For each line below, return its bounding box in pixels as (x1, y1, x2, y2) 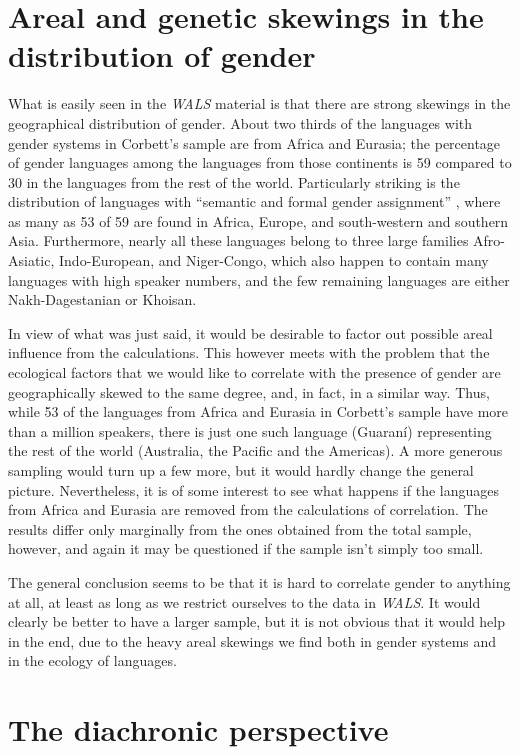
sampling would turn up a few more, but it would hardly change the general (8, 460, 474, 480)
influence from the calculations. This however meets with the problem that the (8, 342, 490, 363)
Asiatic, (8, 250, 55, 271)
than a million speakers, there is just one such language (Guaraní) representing (8, 420, 492, 441)
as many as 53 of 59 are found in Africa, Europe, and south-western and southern (8, 210, 509, 231)
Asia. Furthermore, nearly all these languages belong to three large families (8, 230, 469, 251)
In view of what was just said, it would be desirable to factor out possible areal (8, 322, 493, 343)
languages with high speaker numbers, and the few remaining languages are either (8, 269, 510, 290)
